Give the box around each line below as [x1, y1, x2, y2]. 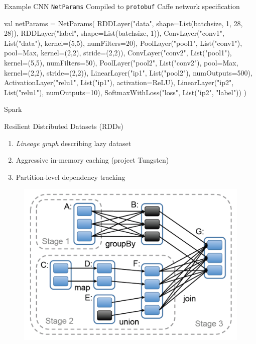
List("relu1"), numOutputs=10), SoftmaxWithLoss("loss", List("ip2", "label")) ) [4, 87, 246, 97]
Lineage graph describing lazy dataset [16, 137, 132, 148]
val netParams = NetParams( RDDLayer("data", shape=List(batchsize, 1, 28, [4, 18, 243, 28]
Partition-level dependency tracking [16, 171, 125, 182]
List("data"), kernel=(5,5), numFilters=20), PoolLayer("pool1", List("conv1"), [4, 37, 242, 48]
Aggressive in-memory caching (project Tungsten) [16, 155, 169, 165]
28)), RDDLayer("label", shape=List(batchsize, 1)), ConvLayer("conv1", [4, 28, 224, 38]
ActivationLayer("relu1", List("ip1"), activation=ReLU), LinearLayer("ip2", [4, 77, 234, 88]
